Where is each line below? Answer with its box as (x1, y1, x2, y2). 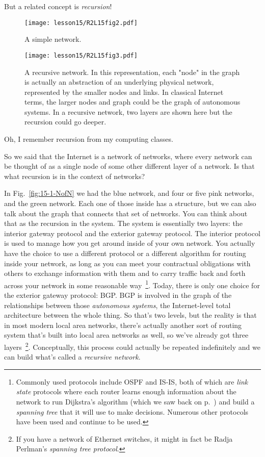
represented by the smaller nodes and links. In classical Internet (24, 86, 224, 97)
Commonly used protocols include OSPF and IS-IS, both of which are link (16, 376, 248, 387)
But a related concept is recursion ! (4, 1, 112, 11)
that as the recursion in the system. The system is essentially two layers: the (4, 218, 243, 229)
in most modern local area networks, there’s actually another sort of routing (4, 319, 242, 330)
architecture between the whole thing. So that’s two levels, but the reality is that (4, 310, 257, 320)
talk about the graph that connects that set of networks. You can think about (4, 208, 248, 218)
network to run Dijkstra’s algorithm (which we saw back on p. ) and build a (16, 396, 255, 407)
